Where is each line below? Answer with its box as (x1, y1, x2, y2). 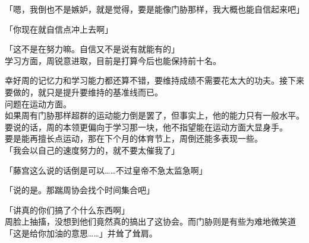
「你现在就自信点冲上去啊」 (5, 23, 113, 35)
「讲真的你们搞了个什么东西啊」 (5, 203, 130, 216)
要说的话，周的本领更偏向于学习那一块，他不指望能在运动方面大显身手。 (5, 120, 288, 133)
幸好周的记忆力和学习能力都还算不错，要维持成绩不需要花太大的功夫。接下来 (5, 74, 304, 87)
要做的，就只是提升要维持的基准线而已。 (5, 85, 163, 98)
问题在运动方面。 (5, 97, 71, 110)
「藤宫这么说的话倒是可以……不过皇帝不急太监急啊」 (5, 164, 207, 176)
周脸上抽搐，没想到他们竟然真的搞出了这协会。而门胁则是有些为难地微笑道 (5, 215, 296, 228)
